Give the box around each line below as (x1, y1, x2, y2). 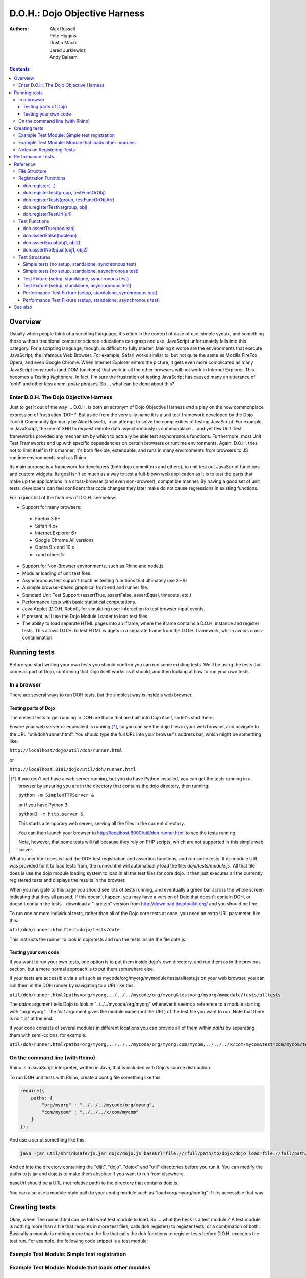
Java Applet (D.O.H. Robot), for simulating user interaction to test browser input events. (22, 606, 206, 612)
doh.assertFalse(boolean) (23, 233, 77, 239)
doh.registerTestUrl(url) (23, 211, 72, 217)
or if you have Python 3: (18, 802, 69, 808)
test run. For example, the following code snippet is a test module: (9, 1238, 148, 1244)
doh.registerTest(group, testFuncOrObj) (23, 190, 106, 196)
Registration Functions (18, 175, 66, 181)
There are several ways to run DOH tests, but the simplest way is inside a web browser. (9, 692, 193, 698)
